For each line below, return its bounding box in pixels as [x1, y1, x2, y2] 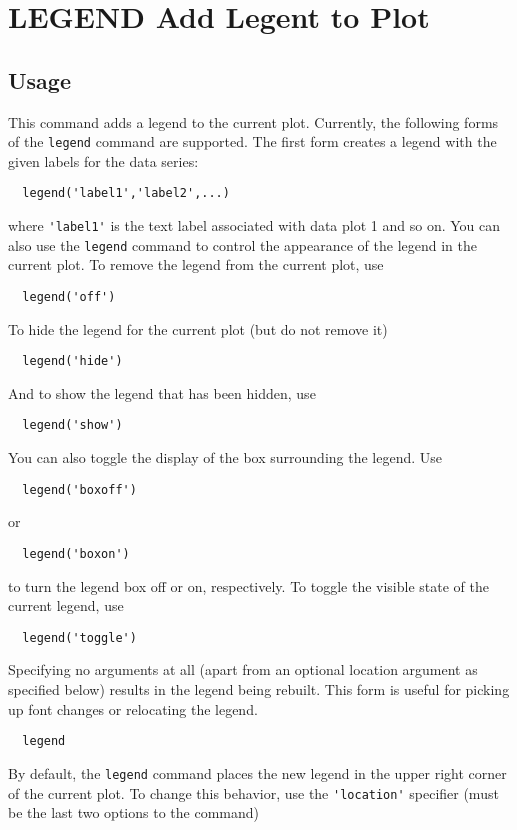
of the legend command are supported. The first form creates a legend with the [8, 131, 497, 152]
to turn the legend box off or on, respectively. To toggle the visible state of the [8, 575, 489, 596]
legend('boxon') [22, 546, 130, 561]
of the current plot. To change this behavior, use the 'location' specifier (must [8, 782, 499, 803]
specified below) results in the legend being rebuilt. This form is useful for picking [8, 679, 510, 700]
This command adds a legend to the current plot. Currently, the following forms [8, 111, 499, 132]
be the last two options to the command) [8, 802, 259, 823]
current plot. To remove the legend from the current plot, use [8, 254, 384, 275]
